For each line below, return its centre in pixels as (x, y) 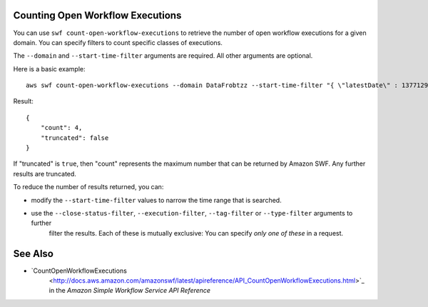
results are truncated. (45, 173)
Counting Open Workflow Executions (97, 15)
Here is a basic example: (49, 69)
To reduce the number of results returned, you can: (88, 187)
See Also (33, 253)
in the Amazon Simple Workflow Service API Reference (129, 291)
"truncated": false (75, 138)
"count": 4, (61, 128)
